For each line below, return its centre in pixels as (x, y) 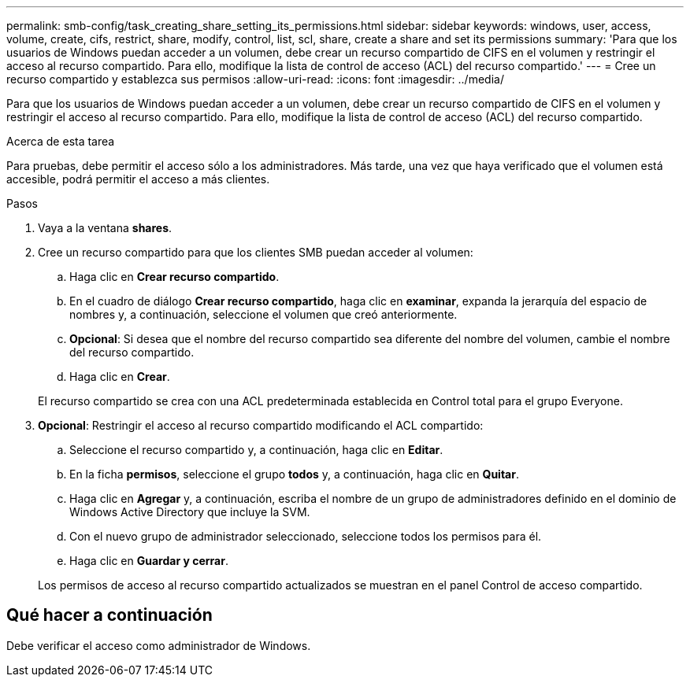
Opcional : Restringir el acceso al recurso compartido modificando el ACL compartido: (261, 425)
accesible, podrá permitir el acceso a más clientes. (138, 179)
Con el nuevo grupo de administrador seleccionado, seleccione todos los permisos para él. (306, 536)
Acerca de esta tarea (61, 141)
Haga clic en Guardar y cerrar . (149, 561)
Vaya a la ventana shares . (105, 228)
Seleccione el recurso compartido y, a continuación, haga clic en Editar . (256, 450)
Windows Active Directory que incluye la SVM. (190, 512)
